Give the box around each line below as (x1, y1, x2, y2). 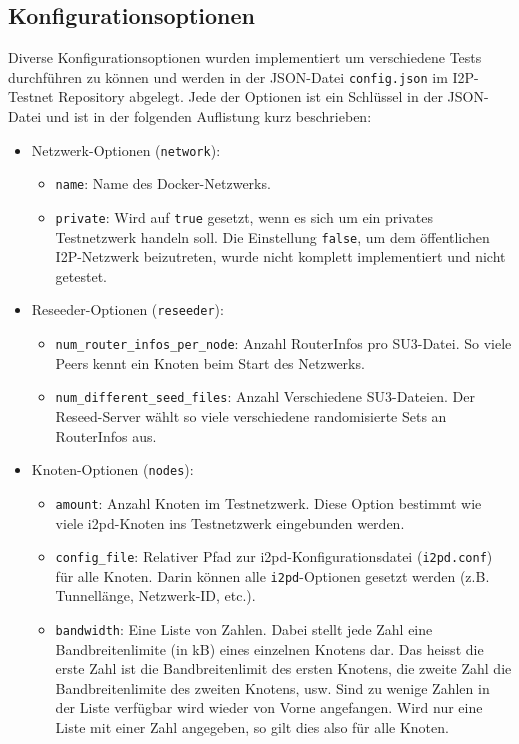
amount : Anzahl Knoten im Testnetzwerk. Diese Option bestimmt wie (55, 492, 482, 513)
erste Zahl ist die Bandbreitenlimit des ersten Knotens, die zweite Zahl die (55, 658, 512, 679)
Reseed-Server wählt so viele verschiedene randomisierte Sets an (55, 406, 447, 427)
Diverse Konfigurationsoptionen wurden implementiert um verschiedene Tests (8, 47, 482, 68)
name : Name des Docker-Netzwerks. (55, 173, 271, 194)
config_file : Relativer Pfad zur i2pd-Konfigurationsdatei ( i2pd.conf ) (55, 546, 493, 567)
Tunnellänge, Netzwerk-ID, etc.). (55, 585, 256, 606)
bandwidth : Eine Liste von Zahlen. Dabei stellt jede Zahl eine (55, 619, 433, 640)
